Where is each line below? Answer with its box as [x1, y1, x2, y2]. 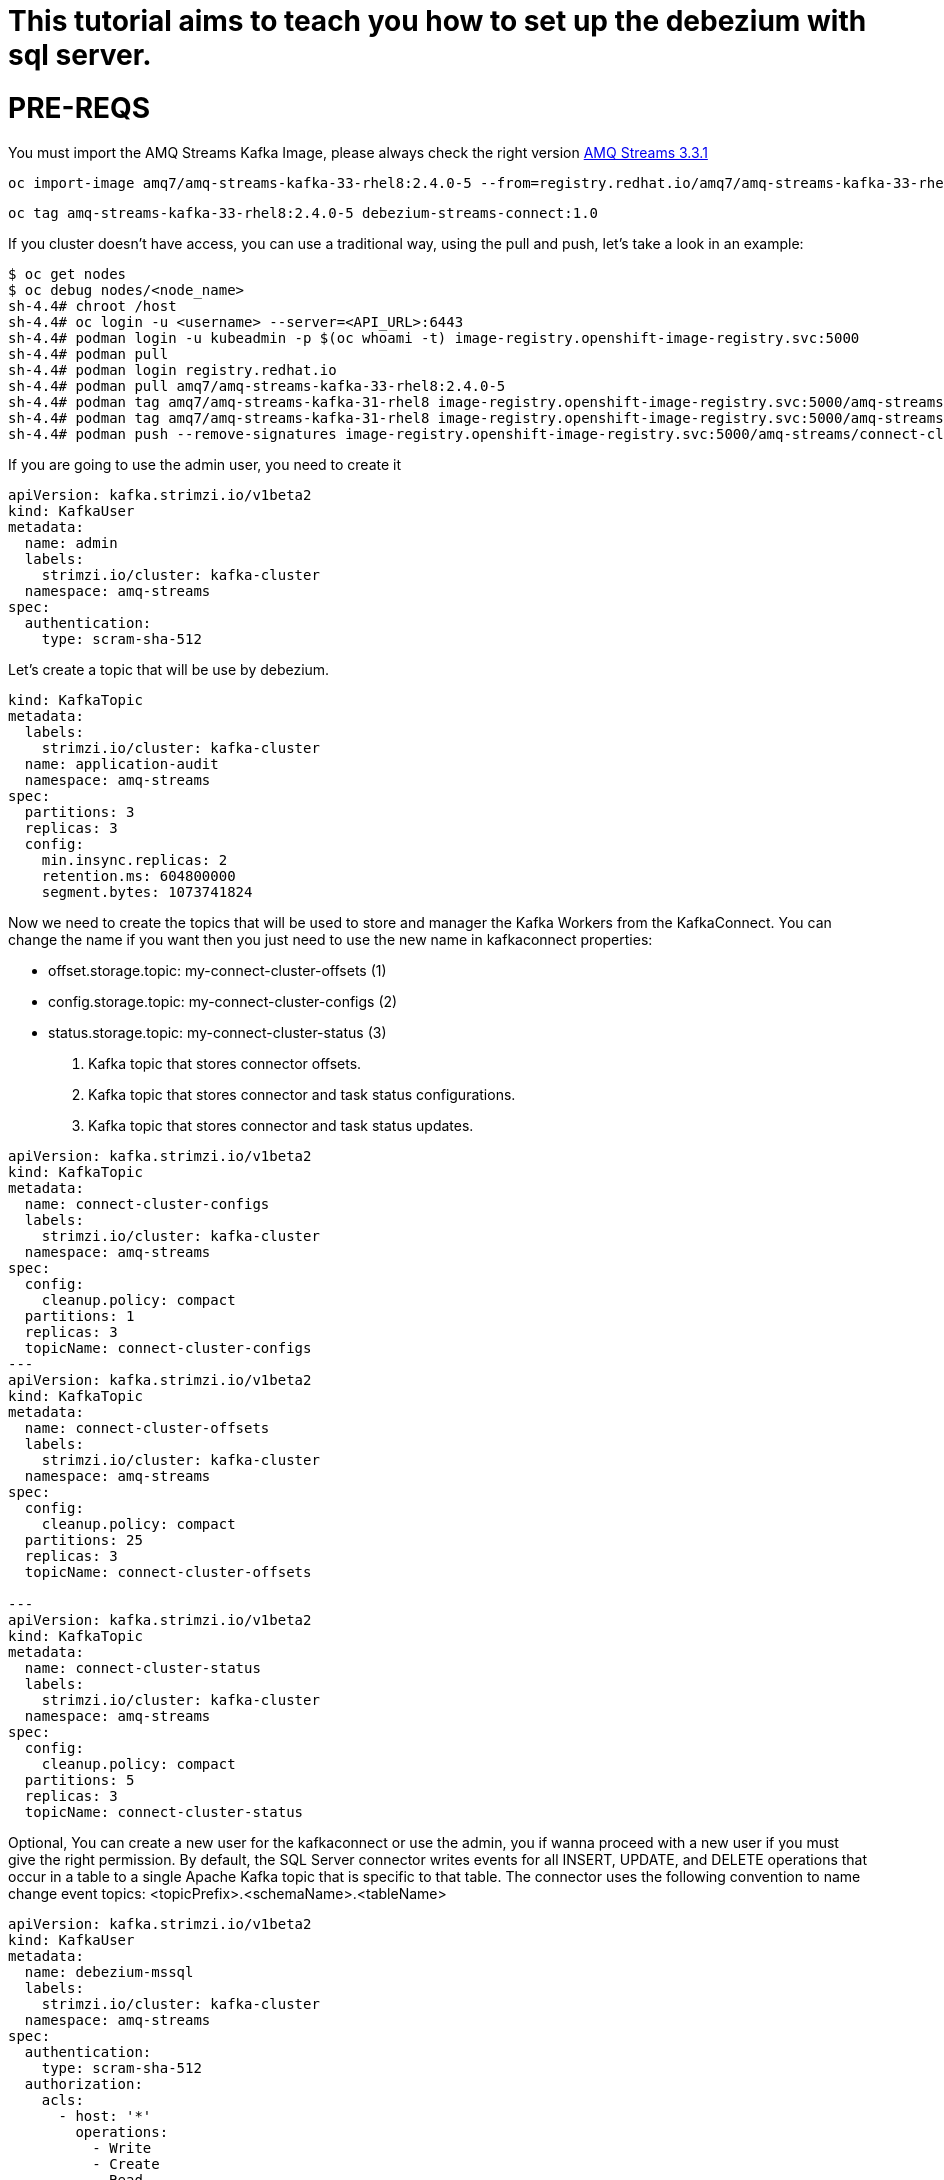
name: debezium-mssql [24, 1963, 194, 1980]
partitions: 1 [24, 1307, 135, 1324]
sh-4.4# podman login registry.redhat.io [8, 361, 337, 378]
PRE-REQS [8, 90, 151, 125]
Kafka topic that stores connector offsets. [88, 1054, 362, 1072]
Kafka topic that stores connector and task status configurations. [88, 1085, 516, 1103]
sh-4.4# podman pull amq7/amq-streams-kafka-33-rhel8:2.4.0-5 [8, 377, 506, 394]
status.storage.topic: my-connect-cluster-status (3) [48, 1023, 387, 1041]
